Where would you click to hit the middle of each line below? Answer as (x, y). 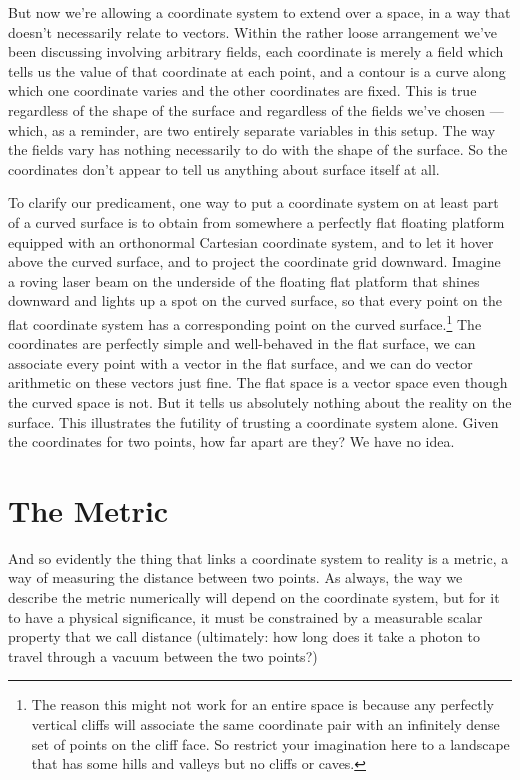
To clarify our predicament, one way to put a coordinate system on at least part (253, 202)
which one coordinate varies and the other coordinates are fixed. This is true (242, 90)
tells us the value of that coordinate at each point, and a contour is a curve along (257, 70)
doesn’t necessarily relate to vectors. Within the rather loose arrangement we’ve (253, 31)
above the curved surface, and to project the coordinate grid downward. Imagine (254, 261)
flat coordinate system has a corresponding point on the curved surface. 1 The (245, 322)
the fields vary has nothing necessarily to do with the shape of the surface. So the (258, 149)
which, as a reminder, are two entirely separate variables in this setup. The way (252, 129)
